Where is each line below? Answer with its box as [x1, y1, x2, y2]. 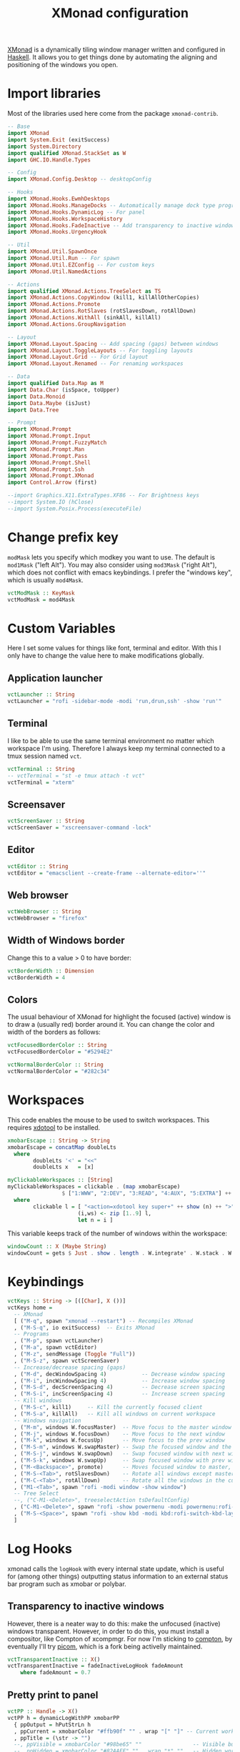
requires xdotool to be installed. [7, 1123, 101, 1132]
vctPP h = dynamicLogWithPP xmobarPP [7, 1714, 120, 1721]
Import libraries [7, 86, 101, 101]
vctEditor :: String [7, 862, 69, 870]
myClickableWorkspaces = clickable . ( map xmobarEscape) [7, 1183, 181, 1190]
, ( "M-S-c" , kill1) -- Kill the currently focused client [14, 1404, 203, 1411]
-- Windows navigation [14, 1417, 81, 1424]
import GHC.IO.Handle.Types [7, 156, 91, 164]
